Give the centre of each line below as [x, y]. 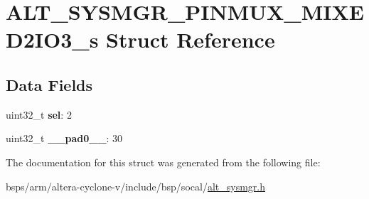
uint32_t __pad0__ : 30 [64, 138]
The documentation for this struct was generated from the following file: [163, 162]
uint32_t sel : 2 [39, 114]
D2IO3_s [52, 39]
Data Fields [49, 84]
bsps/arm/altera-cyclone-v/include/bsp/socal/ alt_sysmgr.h [135, 186]
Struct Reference [191, 39]
